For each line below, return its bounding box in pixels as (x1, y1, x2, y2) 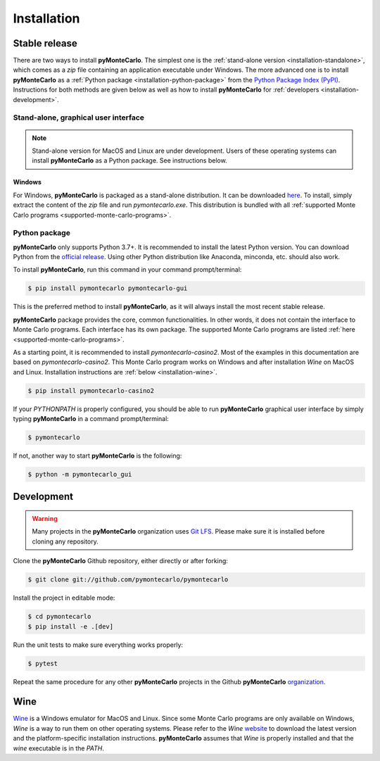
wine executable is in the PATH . (13, 743, 105, 753)
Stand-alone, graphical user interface (13, 113, 144, 122)
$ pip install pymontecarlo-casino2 (27, 386, 155, 394)
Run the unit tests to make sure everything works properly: (13, 641, 183, 649)
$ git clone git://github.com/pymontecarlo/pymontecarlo (27, 576, 229, 584)
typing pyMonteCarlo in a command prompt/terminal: (13, 415, 169, 423)
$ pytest (27, 659, 58, 667)
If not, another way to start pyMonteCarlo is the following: (13, 451, 182, 460)
